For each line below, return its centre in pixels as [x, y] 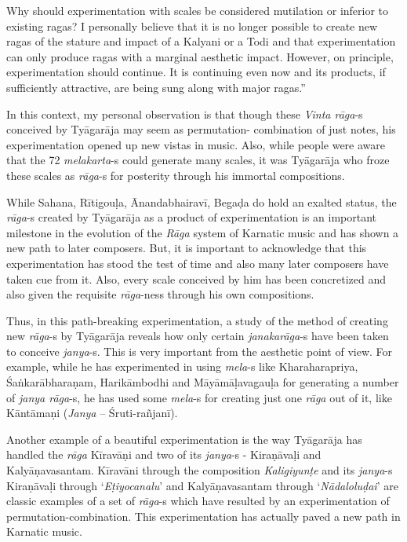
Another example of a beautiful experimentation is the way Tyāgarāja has [184, 439]
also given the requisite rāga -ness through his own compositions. [160, 294]
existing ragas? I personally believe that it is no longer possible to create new [192, 26]
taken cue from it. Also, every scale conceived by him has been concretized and [196, 278]
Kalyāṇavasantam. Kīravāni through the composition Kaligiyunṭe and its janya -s [200, 470]
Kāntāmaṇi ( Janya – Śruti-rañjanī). [92, 413]
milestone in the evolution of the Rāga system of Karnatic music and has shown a [203, 232]
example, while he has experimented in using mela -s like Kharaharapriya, [182, 366]
